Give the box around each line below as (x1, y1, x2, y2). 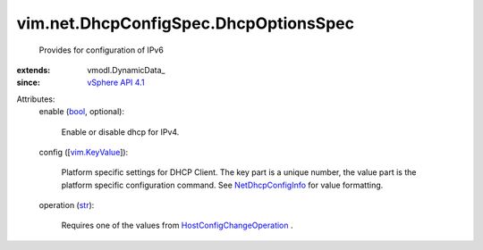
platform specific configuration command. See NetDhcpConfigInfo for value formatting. (61, 179, 384, 190)
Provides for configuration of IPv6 (38, 45, 165, 55)
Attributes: (16, 94, 55, 104)
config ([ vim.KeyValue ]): (38, 146, 129, 157)
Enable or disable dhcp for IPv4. (61, 126, 180, 137)
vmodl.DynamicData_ (87, 64, 165, 75)
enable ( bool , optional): (38, 106, 125, 117)
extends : (16, 64, 51, 75)
